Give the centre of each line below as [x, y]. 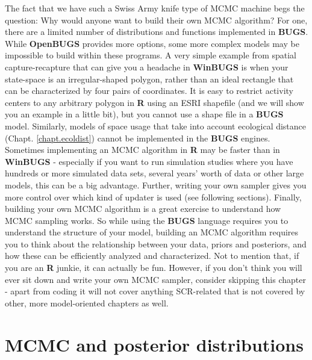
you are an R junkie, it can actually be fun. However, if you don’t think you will [154, 268]
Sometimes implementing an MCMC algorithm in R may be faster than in [142, 150]
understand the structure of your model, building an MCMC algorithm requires [152, 232]
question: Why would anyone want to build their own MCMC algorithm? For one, [156, 20]
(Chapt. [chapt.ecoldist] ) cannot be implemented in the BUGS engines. [138, 138]
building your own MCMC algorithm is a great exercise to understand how [143, 209]
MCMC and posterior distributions [154, 344]
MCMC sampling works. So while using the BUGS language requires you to [147, 220]
